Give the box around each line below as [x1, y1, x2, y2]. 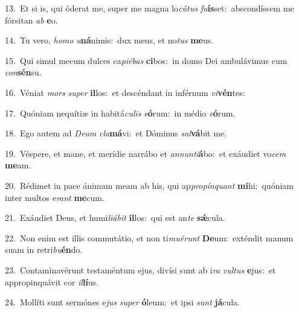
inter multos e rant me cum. [5, 191, 104, 203]
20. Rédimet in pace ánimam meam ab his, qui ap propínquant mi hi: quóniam [5, 179, 294, 191]
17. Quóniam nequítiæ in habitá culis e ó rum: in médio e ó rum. [5, 106, 236, 119]
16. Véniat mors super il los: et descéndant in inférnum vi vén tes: [5, 86, 245, 98]
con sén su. [5, 66, 42, 78]
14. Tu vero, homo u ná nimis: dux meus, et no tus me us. [5, 34, 214, 46]
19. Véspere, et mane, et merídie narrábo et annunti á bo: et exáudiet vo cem [5, 147, 286, 159]
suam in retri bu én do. [5, 243, 83, 256]
